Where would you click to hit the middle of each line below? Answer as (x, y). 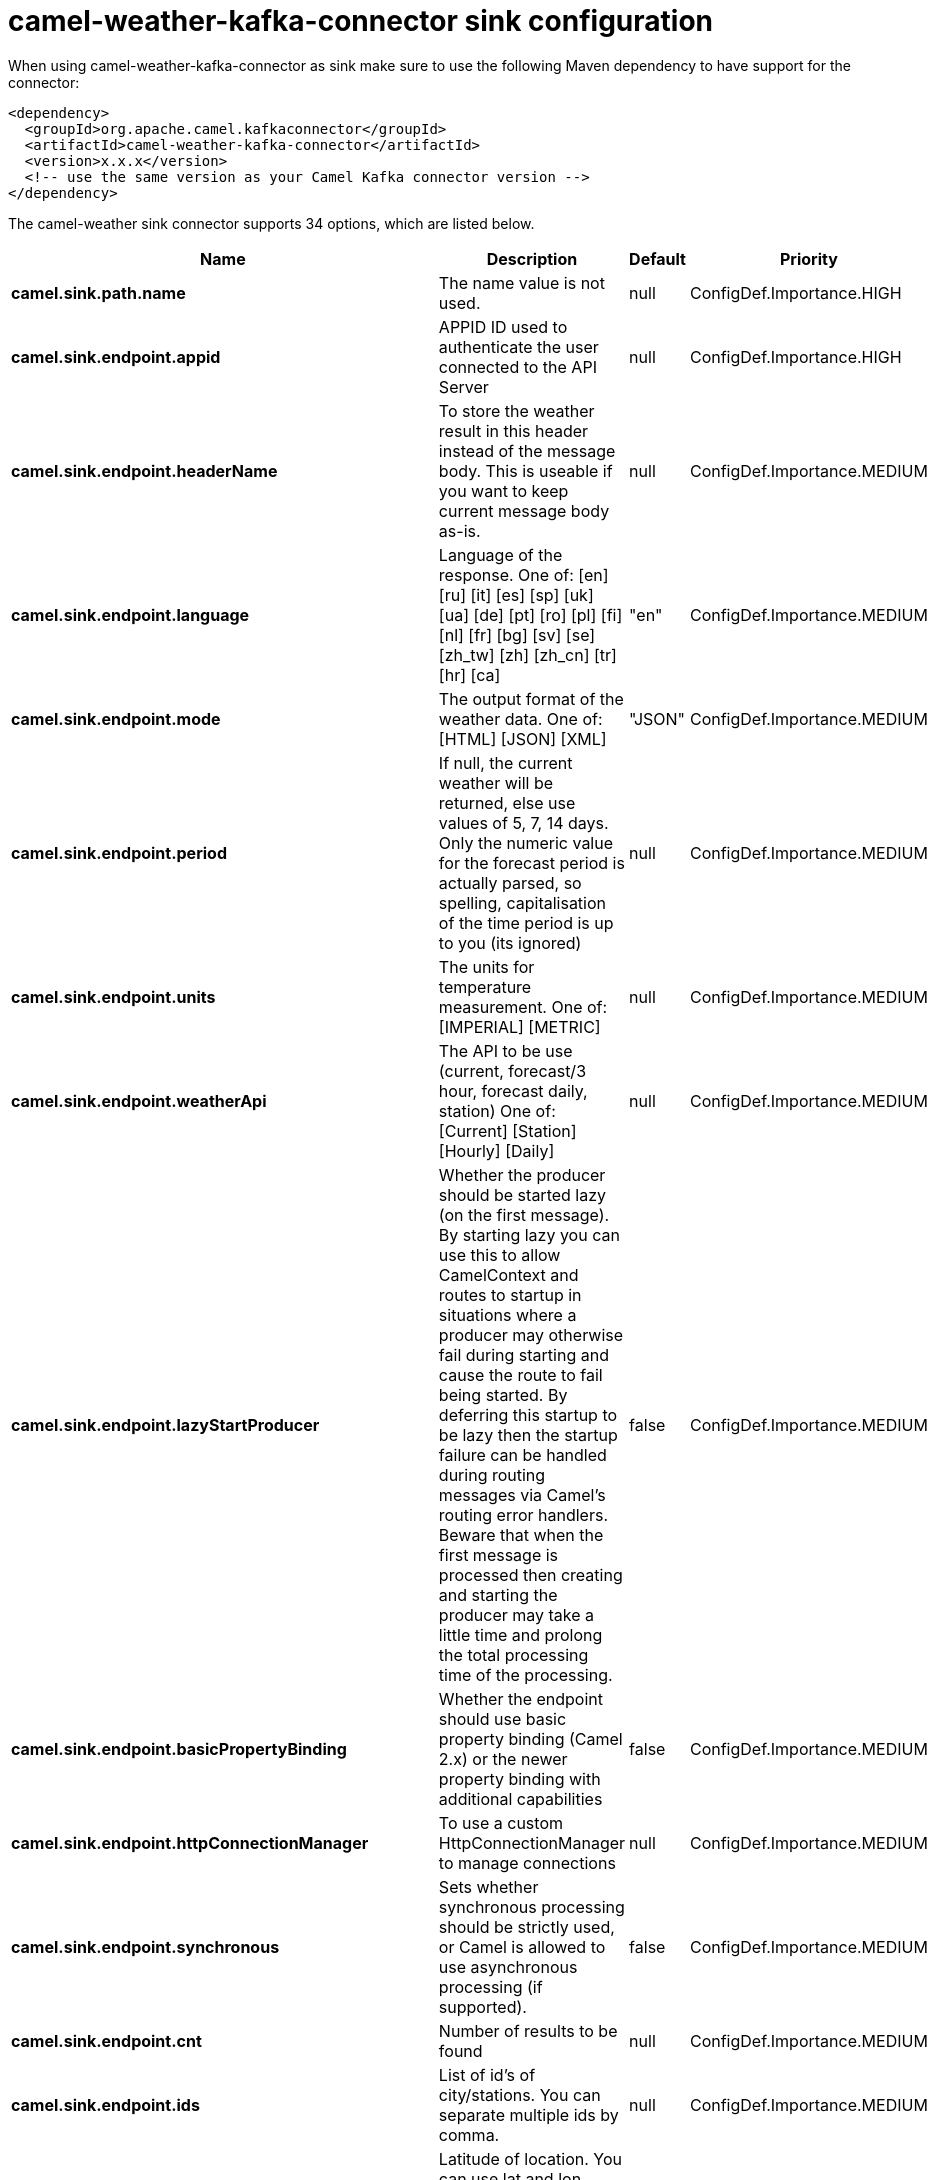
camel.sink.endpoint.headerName (144, 470)
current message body (524, 510)
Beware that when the (521, 1534)
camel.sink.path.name (98, 292)
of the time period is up (526, 922)
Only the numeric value (526, 842)
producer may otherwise (531, 1334)
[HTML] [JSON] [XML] (522, 738)
